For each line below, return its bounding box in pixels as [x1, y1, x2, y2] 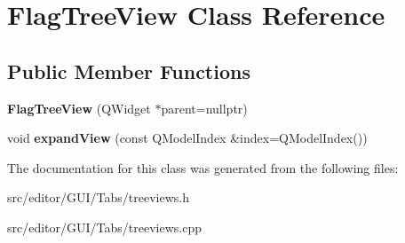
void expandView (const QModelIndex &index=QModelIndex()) [7, 129, 368, 147]
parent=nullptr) [161, 98, 248, 117]
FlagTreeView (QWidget [7, 98, 151, 117]
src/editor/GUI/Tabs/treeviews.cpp [7, 217, 202, 236]
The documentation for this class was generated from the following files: [7, 158, 399, 176]
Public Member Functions [7, 57, 250, 84]
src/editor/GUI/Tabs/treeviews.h [7, 188, 190, 207]
